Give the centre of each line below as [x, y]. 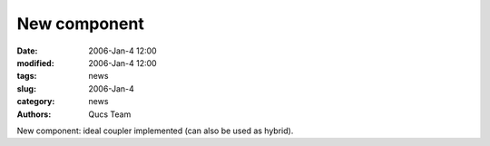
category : [36, 102]
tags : [27, 76]
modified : [35, 63]
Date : [27, 51]
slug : [26, 88]
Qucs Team [110, 114]
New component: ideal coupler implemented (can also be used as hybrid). [155, 131]
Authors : [34, 114]
